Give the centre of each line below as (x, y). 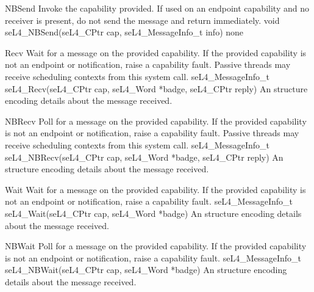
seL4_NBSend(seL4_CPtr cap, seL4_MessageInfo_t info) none (124, 32)
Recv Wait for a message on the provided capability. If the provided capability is (156, 52)
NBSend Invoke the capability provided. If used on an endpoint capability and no (157, 8)
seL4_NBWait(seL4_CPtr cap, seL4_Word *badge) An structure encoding (146, 270)
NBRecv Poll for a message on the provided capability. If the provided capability (156, 121)
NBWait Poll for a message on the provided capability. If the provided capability (156, 246)
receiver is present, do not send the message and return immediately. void (142, 20)
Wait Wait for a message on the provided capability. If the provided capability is (155, 189)
